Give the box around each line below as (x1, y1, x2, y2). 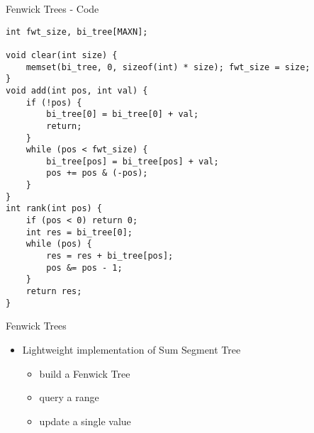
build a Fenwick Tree (39, 366, 130, 381)
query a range (39, 390, 99, 405)
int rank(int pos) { (6, 203, 103, 214)
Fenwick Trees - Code (6, 1, 99, 16)
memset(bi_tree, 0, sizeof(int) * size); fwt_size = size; (26, 62, 310, 72)
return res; (26, 286, 82, 297)
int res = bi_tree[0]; (26, 227, 133, 237)
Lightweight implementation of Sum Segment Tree (22, 342, 241, 356)
